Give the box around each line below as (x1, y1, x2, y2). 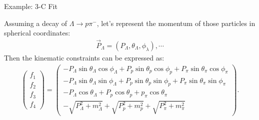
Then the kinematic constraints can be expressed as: (4, 52, 164, 63)
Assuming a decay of (4, 17, 67, 28)
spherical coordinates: (4, 27, 70, 38)
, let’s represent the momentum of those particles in (96, 17, 255, 28)
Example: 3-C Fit (4, 1, 57, 11)
